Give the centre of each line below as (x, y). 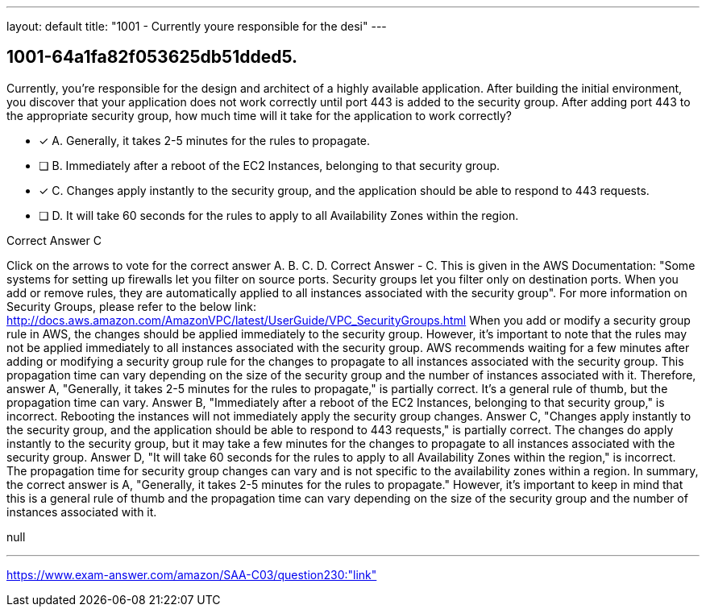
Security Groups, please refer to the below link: (132, 306)
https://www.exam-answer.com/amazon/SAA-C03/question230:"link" (192, 574)
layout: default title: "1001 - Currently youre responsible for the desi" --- (197, 26)
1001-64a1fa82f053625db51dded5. (152, 57)
